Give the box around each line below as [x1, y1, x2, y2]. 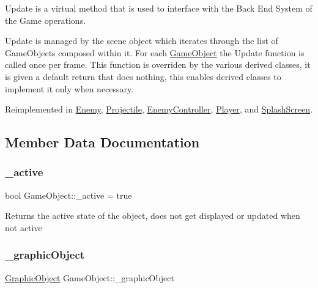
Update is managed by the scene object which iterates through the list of [5, 34, 278, 47]
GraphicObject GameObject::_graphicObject [5, 271, 174, 284]
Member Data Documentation [5, 133, 200, 152]
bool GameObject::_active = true [5, 188, 132, 201]
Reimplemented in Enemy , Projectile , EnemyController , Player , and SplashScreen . [5, 103, 313, 116]
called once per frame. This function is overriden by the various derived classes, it [5, 58, 311, 71]
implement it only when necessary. [5, 82, 134, 95]
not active [5, 221, 42, 234]
